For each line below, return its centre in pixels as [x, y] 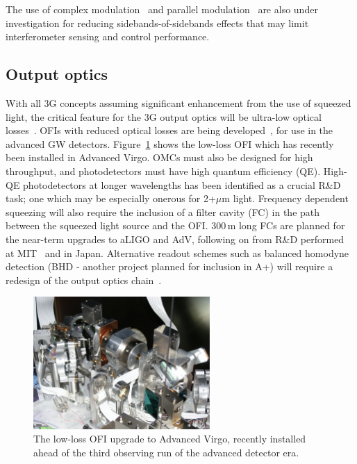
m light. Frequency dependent [285, 198]
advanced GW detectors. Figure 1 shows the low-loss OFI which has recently [170, 143]
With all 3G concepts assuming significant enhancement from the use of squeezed [178, 102]
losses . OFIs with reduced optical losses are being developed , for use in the [169, 130]
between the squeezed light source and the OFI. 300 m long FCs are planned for [175, 225]
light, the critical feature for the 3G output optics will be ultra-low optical [164, 116]
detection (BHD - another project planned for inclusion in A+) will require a [169, 266]
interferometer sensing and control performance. [108, 36]
